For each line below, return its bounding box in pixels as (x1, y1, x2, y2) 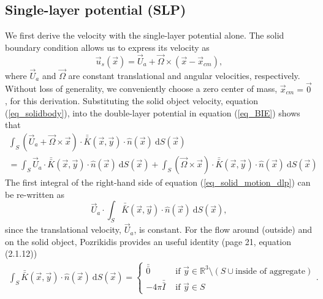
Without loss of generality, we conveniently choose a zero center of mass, (5, 82, 278, 95)
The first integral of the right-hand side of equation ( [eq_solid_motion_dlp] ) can (5, 176, 311, 189)
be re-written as (5, 187, 64, 200)
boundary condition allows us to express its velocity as (5, 40, 210, 53)
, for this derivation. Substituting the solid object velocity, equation (5, 94, 258, 107)
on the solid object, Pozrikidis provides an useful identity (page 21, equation (5, 235, 291, 248)
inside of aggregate (235, 267, 306, 276)
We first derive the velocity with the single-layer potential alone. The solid (5, 29, 284, 42)
